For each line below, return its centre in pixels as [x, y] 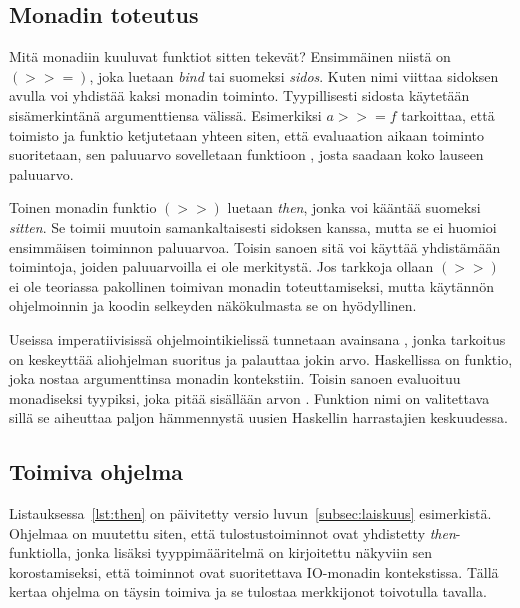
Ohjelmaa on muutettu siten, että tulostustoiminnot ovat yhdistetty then [232, 532]
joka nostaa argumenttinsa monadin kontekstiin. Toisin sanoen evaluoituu [235, 378]
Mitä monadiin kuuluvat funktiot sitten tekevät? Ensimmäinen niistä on [230, 56]
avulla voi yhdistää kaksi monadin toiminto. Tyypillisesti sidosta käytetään [239, 95]
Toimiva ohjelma [96, 471]
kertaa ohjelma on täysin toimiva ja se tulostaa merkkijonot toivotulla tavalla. [248, 591]
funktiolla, [40, 552]
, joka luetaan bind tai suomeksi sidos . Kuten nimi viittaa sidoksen [294, 75]
